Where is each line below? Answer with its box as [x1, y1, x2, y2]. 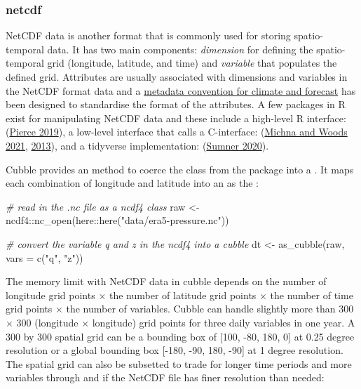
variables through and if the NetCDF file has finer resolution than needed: [6, 370, 325, 385]
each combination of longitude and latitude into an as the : [6, 176, 259, 190]
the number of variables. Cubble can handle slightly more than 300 [66, 301, 354, 316]
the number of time [270, 287, 353, 302]
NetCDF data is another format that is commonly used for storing [6, 28, 291, 43]
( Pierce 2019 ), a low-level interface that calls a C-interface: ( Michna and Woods [6, 124, 348, 139]
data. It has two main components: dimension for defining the [47, 41, 313, 56]
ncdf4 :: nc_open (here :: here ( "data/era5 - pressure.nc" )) [6, 213, 229, 228]
